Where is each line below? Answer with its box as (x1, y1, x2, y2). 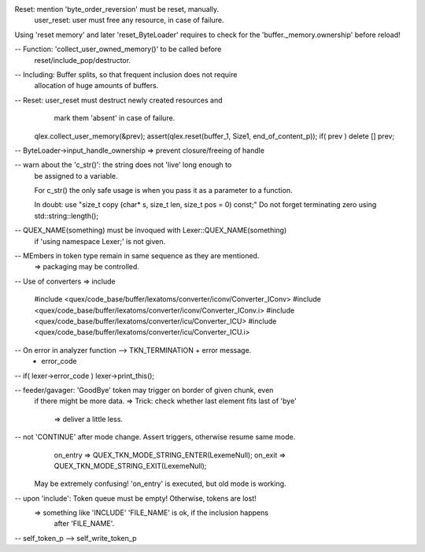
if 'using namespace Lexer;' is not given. (34, 236, 165, 246)
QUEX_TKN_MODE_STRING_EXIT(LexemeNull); (54, 461, 207, 470)
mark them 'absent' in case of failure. (54, 113, 176, 123)
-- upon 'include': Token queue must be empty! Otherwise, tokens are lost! (14, 493, 257, 503)
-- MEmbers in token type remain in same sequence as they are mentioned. (14, 251, 260, 261)
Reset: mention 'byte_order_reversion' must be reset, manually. (14, 5, 220, 13)
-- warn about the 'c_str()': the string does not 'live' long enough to (14, 160, 232, 169)
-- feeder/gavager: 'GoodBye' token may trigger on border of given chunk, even (14, 385, 274, 395)
